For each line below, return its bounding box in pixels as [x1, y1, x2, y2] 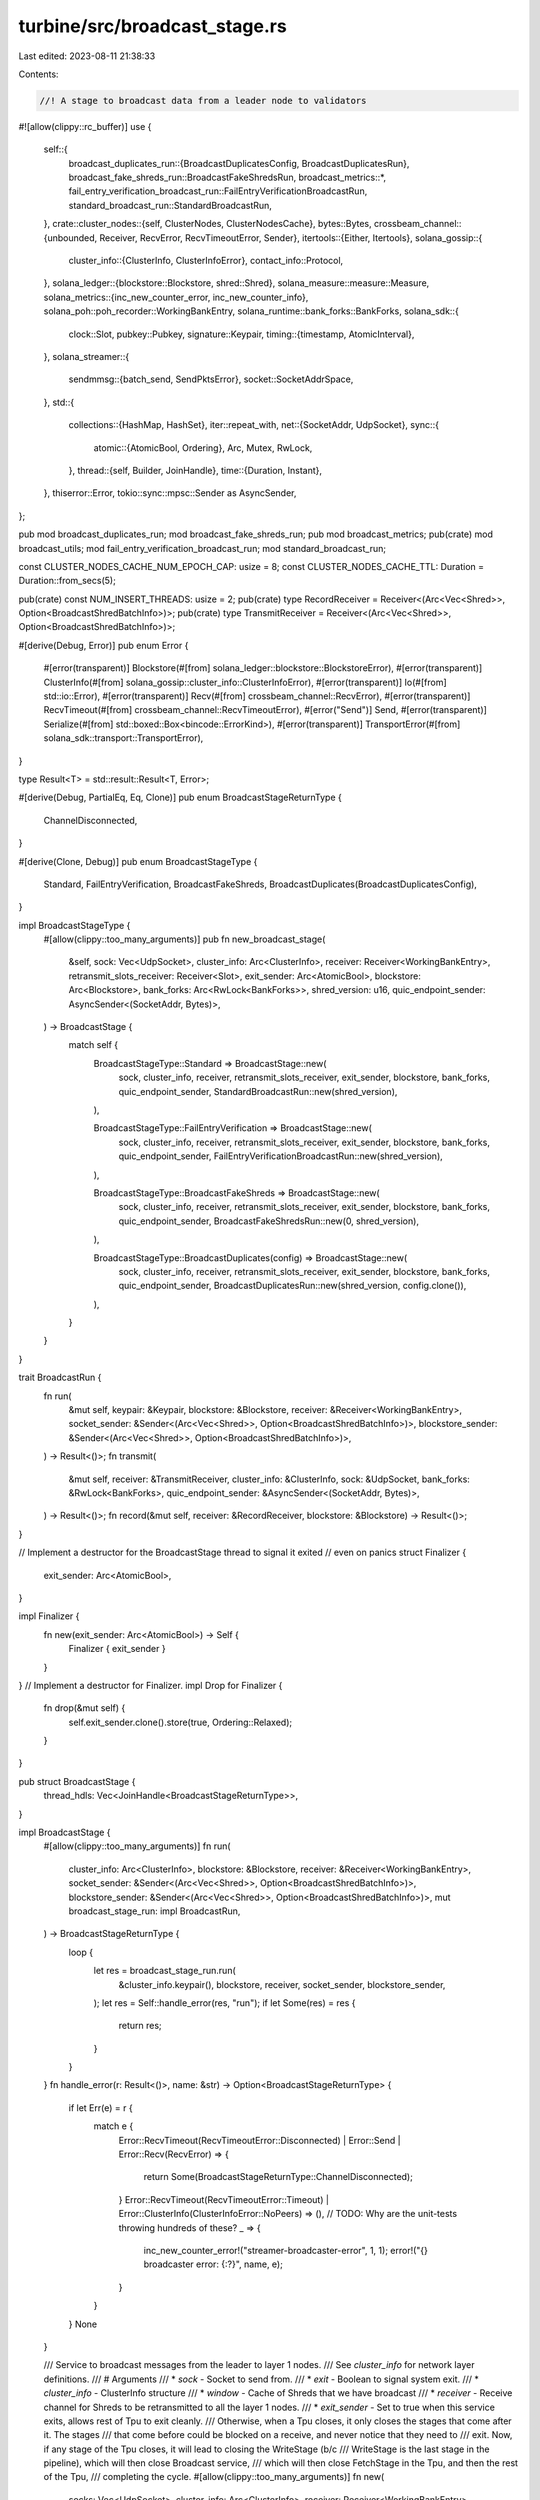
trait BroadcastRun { [18, 1371, 102, 1384]
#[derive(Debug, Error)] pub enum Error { [18, 639, 189, 651]
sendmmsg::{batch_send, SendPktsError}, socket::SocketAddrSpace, [68, 373, 354, 385]
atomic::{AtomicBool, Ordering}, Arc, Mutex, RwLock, [93, 441, 313, 454]
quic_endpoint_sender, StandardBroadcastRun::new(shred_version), [118, 1085, 398, 1097]
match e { [93, 2120, 134, 2132]
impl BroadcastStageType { [18, 919, 131, 931]
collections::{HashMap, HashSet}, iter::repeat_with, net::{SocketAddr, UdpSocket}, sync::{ [68, 419, 440, 431]
